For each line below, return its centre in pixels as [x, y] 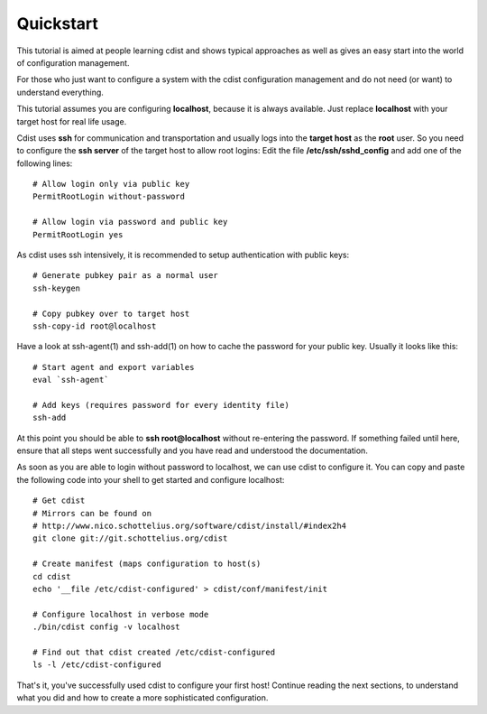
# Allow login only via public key [111, 184]
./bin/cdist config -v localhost [106, 627]
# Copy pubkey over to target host [111, 313]
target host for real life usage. [72, 121]
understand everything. [60, 92]
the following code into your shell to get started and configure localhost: [151, 479]
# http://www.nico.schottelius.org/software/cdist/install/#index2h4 [190, 526]
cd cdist [52, 576]
